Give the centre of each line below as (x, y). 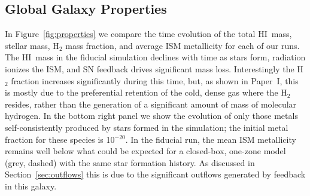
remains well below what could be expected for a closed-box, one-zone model (145, 151)
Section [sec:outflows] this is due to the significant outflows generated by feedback (155, 174)
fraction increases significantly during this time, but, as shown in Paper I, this (155, 80)
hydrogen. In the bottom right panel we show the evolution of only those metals (151, 116)
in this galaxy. (31, 186)
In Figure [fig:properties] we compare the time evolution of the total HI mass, (148, 34)
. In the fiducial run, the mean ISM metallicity (211, 139)
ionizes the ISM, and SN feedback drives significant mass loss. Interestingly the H (154, 68)
